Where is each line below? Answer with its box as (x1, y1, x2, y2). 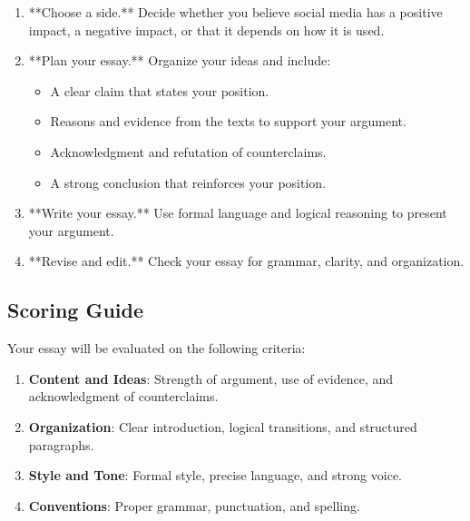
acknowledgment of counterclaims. (28, 387, 219, 406)
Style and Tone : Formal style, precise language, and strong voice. (28, 466, 403, 485)
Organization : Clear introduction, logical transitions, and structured (28, 417, 417, 436)
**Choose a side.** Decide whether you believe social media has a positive (28, 3, 443, 21)
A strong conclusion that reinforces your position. (50, 172, 327, 192)
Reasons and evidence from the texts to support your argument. (50, 112, 406, 131)
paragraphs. (28, 435, 94, 454)
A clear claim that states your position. (50, 81, 269, 100)
